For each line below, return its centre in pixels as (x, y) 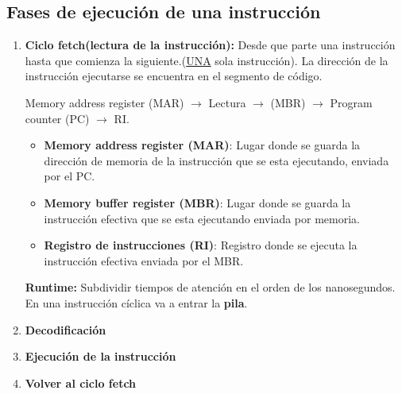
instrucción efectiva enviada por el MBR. (144, 260)
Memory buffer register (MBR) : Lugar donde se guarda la (197, 202)
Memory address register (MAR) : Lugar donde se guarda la (202, 145)
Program (351, 102)
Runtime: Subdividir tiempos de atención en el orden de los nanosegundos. (210, 287)
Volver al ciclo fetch (81, 382)
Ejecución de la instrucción (100, 356)
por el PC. (70, 176)
